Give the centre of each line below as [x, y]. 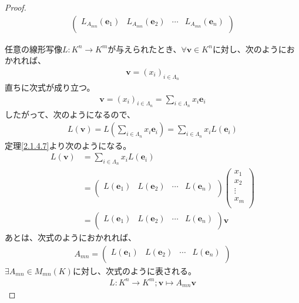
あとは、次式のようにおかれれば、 [70, 237]
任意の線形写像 [33, 49]
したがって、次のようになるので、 [70, 114]
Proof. [16, 7]
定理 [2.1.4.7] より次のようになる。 [68, 145]
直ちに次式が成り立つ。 [50, 87]
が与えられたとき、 [145, 49]
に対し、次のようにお [253, 49]
